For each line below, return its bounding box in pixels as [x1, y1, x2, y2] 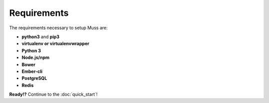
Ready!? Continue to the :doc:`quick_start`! [9, 92, 98, 98]
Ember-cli [21, 68, 43, 74]
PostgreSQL [21, 75, 47, 81]
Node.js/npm [21, 54, 50, 60]
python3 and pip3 [21, 34, 60, 40]
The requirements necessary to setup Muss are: [9, 25, 108, 31]
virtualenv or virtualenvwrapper [21, 41, 90, 47]
